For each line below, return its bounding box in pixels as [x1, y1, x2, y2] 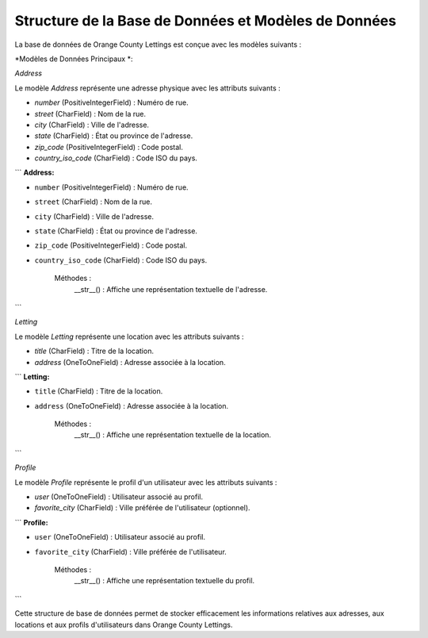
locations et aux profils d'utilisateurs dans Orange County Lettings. [14, 620, 233, 629]
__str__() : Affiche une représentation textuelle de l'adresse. [74, 284, 268, 294]
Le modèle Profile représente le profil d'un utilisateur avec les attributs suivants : [14, 477, 277, 487]
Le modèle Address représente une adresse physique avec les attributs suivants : [14, 83, 281, 93]
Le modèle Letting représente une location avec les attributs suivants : [14, 332, 245, 341]
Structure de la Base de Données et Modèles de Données [14, 12, 396, 29]
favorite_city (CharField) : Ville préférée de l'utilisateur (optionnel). [34, 503, 250, 513]
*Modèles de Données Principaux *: [14, 54, 133, 63]
